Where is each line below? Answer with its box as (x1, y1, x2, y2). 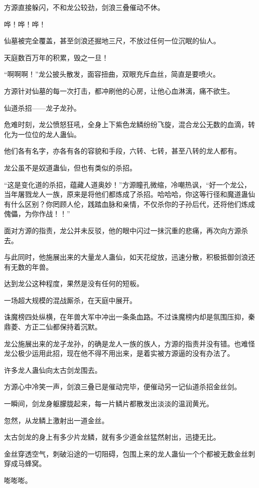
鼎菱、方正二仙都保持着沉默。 (4, 322, 102, 332)
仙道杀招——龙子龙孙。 (4, 102, 81, 113)
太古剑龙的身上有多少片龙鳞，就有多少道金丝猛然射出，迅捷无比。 (4, 432, 220, 442)
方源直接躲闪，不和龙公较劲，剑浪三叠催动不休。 (4, 2, 164, 12)
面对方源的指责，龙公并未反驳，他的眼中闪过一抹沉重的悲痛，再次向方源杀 (4, 225, 248, 235)
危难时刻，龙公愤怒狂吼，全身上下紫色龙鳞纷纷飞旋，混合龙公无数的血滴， (4, 119, 248, 130)
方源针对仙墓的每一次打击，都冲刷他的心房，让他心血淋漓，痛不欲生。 (4, 85, 234, 96)
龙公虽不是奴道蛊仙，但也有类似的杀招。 (4, 162, 136, 172)
